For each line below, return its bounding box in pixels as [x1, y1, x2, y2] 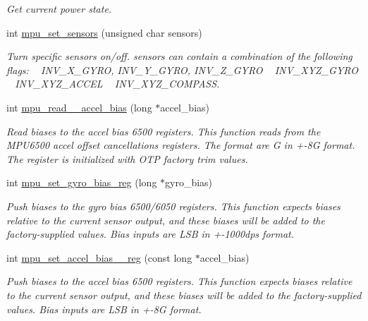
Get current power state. [6, 1, 112, 16]
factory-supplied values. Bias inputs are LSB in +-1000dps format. [6, 226, 295, 241]
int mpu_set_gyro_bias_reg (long [6, 175, 157, 190]
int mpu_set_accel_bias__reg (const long [6, 250, 192, 265]
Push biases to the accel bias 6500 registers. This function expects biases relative [6, 274, 352, 289]
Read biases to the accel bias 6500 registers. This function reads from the [6, 123, 321, 138]
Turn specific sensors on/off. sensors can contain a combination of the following [6, 49, 352, 63]
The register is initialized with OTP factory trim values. [6, 151, 248, 166]
